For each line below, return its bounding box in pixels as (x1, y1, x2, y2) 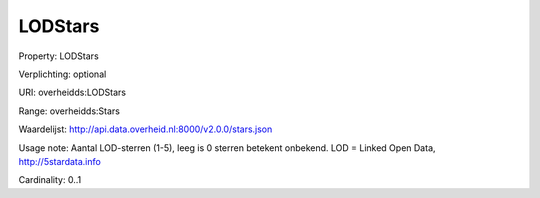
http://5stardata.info (18, 155, 102, 167)
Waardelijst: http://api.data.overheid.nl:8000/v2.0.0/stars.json (18, 123, 273, 135)
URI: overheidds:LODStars (18, 86, 127, 99)
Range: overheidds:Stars (18, 105, 120, 117)
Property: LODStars (18, 50, 99, 62)
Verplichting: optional (18, 68, 107, 80)
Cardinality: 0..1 (18, 174, 82, 186)
